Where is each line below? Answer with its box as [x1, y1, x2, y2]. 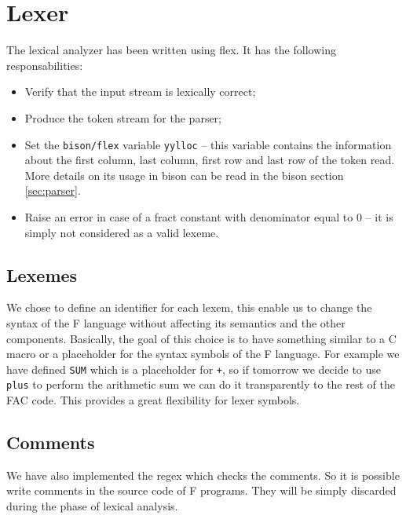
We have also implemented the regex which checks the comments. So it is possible [6, 466, 400, 483]
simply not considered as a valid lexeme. [24, 224, 219, 240]
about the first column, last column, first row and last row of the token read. [24, 152, 395, 168]
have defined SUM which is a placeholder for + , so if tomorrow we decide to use [6, 360, 382, 377]
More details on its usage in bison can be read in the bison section [24, 166, 344, 183]
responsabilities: [6, 57, 83, 73]
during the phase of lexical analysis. [6, 498, 178, 514]
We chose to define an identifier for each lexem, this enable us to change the [6, 299, 372, 316]
